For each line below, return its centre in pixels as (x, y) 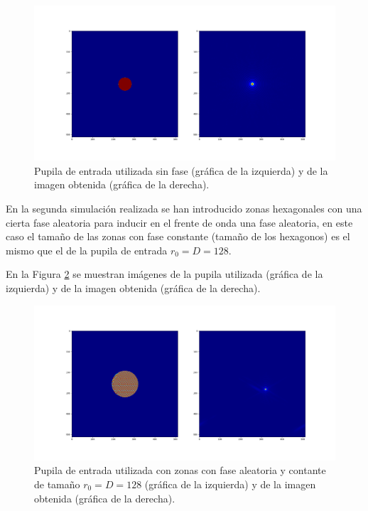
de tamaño (57, 484)
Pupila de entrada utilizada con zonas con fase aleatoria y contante (180, 470)
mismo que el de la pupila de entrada (87, 250)
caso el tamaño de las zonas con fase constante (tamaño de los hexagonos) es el (178, 236)
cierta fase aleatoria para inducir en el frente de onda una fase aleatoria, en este (179, 222)
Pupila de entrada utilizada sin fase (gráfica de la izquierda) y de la (181, 170)
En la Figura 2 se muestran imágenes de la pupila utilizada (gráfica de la (164, 274)
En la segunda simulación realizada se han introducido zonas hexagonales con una (184, 208)
